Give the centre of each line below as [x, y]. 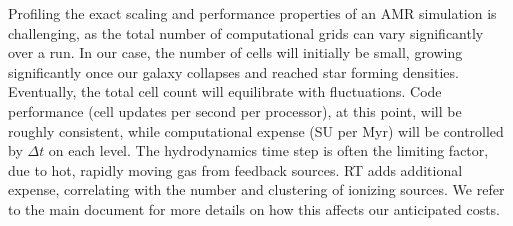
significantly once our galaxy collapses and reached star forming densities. [233, 71]
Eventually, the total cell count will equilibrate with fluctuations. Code [225, 91]
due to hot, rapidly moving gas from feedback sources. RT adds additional [235, 169]
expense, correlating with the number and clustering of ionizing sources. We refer [256, 189]
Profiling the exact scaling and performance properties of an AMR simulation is [252, 13]
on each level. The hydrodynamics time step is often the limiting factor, [268, 150]
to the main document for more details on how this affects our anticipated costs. [254, 208]
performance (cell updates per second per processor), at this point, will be [235, 110]
